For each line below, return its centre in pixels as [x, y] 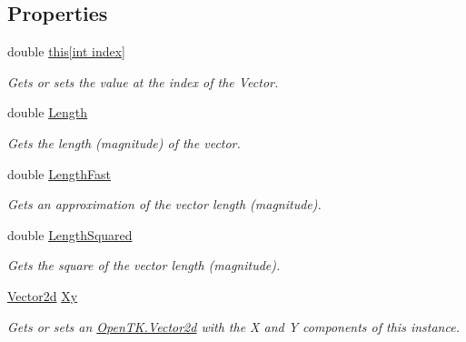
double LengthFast [59, 173]
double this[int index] [67, 51]
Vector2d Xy [43, 295]
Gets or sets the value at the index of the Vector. [143, 81]
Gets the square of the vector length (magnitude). [144, 265]
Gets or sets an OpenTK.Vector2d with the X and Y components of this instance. [233, 326]
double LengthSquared [70, 234]
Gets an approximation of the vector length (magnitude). [164, 204]
